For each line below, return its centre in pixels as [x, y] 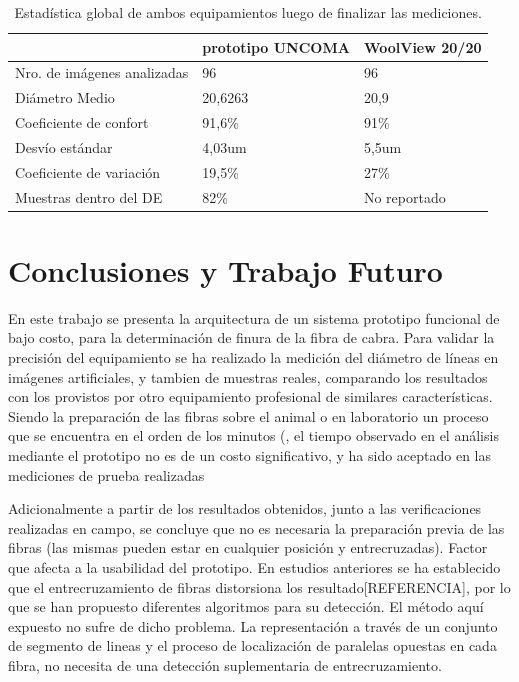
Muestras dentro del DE [89, 196]
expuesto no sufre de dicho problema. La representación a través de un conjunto [253, 625]
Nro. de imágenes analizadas [102, 72]
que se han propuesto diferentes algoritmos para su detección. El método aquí [246, 606]
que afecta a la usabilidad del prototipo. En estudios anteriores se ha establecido [254, 567]
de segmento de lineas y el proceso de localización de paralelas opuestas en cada [252, 645]
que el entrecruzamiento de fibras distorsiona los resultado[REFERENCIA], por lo [259, 586]
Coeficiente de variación [88, 171]
